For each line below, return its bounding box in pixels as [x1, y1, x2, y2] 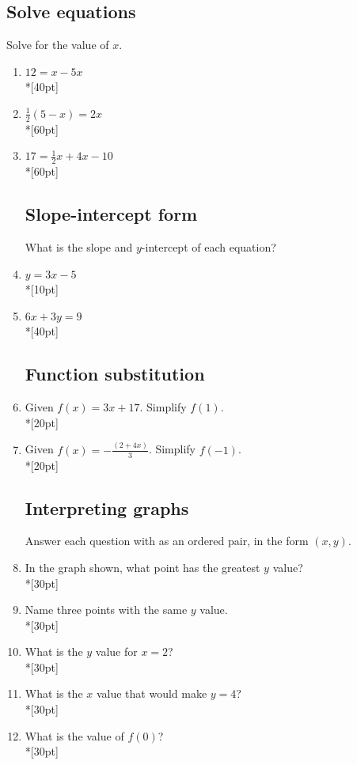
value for [95, 643, 138, 660]
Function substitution [25, 362, 205, 386]
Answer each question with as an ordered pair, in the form [25, 532, 309, 549]
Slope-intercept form [25, 202, 198, 226]
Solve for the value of [6, 36, 109, 53]
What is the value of [25, 727, 124, 744]
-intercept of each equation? [141, 239, 276, 256]
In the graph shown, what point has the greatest [25, 559, 260, 575]
